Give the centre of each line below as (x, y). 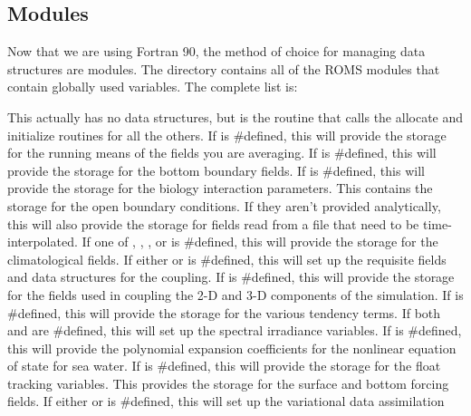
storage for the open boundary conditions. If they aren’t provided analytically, (224, 205)
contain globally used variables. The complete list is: (153, 87)
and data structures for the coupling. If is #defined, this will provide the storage (231, 277)
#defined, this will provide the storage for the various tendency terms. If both (224, 312)
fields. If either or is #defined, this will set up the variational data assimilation (226, 401)
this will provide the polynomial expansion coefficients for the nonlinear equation (232, 348)
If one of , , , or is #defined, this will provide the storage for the (260, 242)
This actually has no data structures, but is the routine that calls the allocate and (235, 116)
